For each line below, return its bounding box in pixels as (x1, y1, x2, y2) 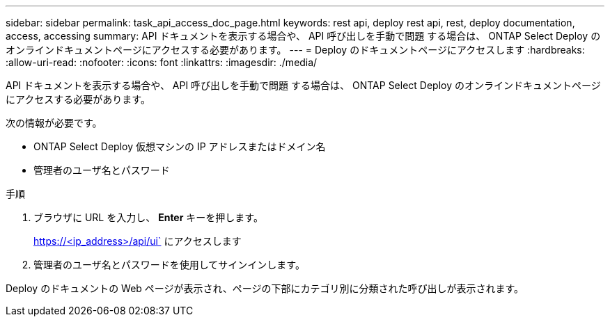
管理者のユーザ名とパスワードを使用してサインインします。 (33, 259, 305, 271)
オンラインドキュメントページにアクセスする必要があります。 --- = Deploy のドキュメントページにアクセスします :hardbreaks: (6, 44, 585, 56)
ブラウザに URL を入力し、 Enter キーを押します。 (33, 211, 263, 223)
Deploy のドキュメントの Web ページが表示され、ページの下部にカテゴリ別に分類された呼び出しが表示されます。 (6, 282, 524, 294)
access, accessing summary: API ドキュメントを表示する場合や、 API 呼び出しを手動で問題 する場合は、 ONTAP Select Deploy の (6, 30, 601, 42)
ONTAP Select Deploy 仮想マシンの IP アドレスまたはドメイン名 (33, 140, 326, 152)
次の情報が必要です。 (6, 117, 102, 129)
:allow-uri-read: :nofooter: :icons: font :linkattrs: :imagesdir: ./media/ (6, 56, 318, 68)
